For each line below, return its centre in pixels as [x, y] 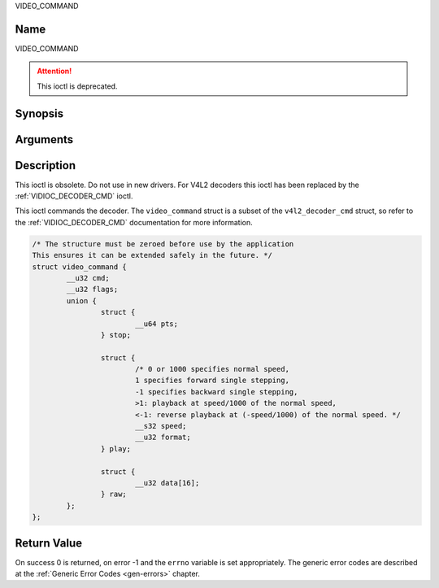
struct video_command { [80, 267]
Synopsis [39, 113]
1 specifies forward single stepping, [212, 381]
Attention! [54, 71]
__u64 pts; [156, 324]
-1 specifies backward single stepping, [216, 392]
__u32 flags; [92, 290]
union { [82, 301]
